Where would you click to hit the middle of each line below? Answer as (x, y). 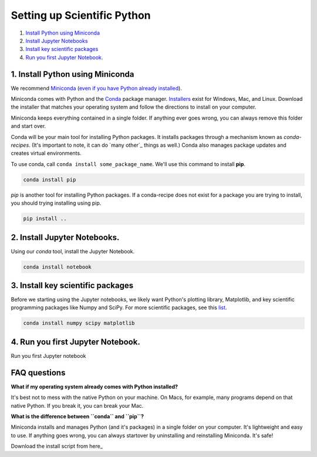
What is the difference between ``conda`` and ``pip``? (77, 417)
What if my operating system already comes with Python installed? (95, 387)
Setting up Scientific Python (81, 15)
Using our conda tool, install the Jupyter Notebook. (73, 251)
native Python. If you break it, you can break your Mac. (77, 405)
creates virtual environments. (46, 153)
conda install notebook (58, 267)
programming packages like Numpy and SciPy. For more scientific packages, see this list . (119, 307)
